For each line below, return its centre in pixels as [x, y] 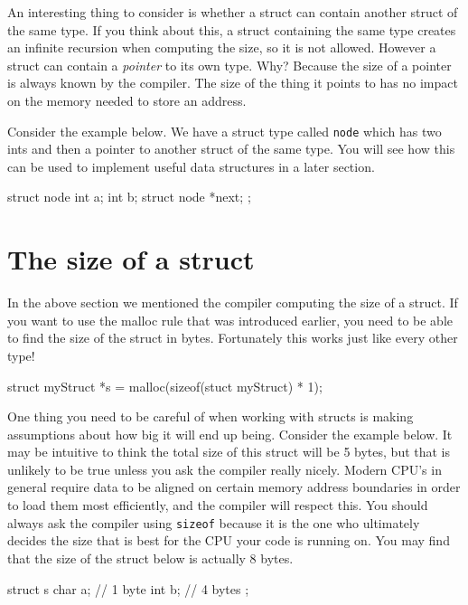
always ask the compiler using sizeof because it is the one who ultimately [214, 522]
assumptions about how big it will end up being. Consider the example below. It [230, 434]
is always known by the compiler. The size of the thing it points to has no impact [233, 83]
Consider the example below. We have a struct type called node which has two [225, 131]
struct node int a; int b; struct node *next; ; [129, 197]
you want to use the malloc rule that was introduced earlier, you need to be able [230, 320]
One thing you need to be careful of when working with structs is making [211, 416]
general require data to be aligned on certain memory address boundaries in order [234, 487]
